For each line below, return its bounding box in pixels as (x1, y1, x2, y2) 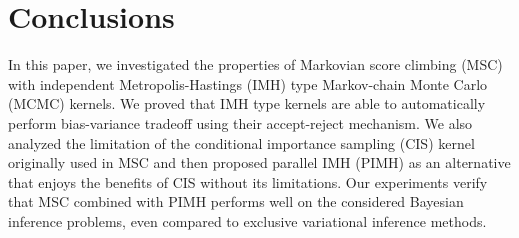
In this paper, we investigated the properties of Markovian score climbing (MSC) (8, 54, 503, 75)
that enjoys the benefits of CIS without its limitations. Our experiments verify (8, 171, 488, 192)
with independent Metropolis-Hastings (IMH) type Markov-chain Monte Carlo (8, 73, 488, 94)
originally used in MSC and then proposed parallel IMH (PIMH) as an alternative (8, 152, 511, 173)
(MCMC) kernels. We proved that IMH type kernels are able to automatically (8, 93, 486, 114)
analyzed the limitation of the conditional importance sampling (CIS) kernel (8, 132, 475, 153)
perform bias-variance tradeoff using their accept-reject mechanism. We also (8, 112, 473, 133)
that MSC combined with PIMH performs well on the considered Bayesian (8, 191, 464, 212)
